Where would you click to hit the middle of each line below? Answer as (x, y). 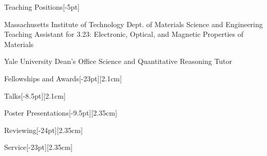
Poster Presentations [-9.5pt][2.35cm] (61, 113)
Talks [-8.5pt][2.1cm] (35, 95)
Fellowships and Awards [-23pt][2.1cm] (63, 78)
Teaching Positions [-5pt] (42, 7)
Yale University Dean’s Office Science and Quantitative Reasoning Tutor (118, 61)
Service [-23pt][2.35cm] (39, 147)
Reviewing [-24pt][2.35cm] (44, 130)
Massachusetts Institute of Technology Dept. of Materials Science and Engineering (133, 24)
